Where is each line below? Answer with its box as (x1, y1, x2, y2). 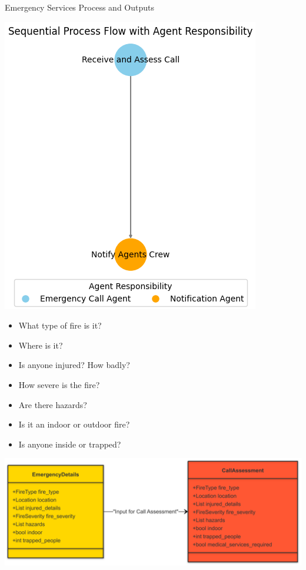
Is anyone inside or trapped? (18, 438, 121, 450)
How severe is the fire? (18, 378, 100, 390)
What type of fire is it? (18, 319, 102, 332)
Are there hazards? (18, 398, 87, 410)
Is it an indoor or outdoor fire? (18, 418, 130, 430)
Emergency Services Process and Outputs (5, 1, 154, 13)
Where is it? (18, 339, 63, 351)
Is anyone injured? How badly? (18, 359, 130, 371)
